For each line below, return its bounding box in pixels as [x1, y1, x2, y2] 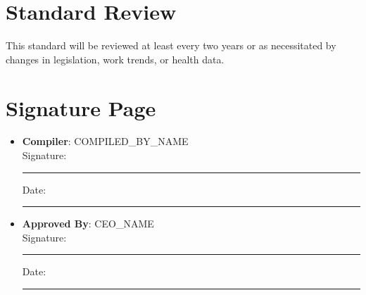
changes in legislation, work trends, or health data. [6, 51, 225, 66]
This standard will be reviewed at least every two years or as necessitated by [6, 38, 336, 53]
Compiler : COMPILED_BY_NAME [22, 134, 189, 149]
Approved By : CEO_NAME [22, 216, 154, 231]
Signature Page [6, 93, 156, 122]
